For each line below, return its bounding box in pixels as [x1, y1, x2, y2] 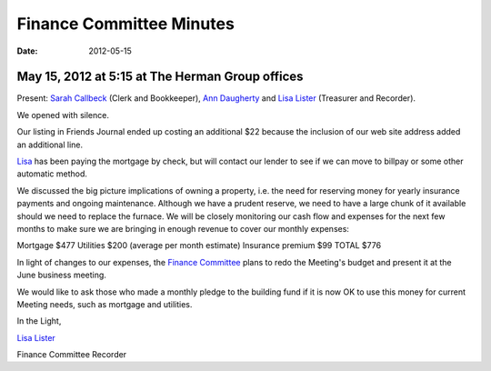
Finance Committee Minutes [16, 14, 235, 34]
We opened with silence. [16, 109, 109, 120]
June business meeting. [16, 269, 106, 281]
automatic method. [16, 168, 88, 179]
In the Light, [16, 316, 62, 326]
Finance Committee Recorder [16, 349, 127, 360]
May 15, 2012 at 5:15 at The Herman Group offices [16, 69, 304, 85]
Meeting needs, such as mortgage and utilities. [16, 298, 193, 309]
